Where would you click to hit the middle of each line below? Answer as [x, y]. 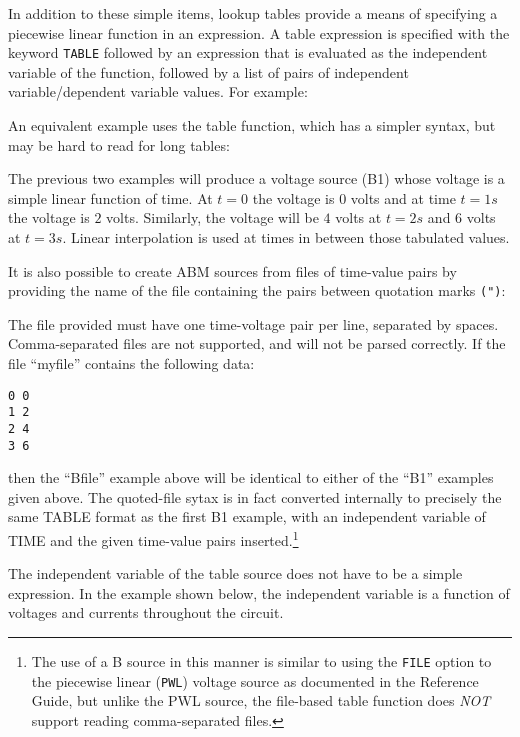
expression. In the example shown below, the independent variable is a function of [259, 592]
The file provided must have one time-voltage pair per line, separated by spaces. [253, 323]
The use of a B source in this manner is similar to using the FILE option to [261, 661]
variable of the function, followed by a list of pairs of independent [208, 71]
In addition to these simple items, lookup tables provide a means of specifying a [253, 13]
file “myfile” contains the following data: [131, 363]
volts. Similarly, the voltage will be [212, 217]
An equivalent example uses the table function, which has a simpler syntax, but [252, 125]
